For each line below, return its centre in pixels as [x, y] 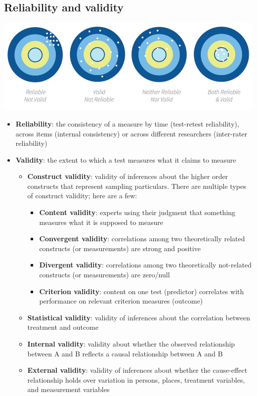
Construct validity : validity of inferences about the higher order [128, 176]
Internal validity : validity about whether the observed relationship [131, 344]
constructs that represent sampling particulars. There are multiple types [137, 186]
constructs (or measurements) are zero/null [105, 275]
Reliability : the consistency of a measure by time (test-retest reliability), [127, 123]
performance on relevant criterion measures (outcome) [121, 301]
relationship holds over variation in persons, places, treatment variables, [136, 379]
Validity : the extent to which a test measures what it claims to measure [126, 159]
